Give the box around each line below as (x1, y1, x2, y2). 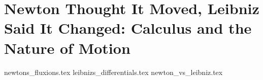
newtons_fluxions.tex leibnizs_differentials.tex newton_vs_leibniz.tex (4, 66, 223, 77)
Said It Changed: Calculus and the (4, 18, 252, 38)
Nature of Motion (4, 37, 130, 58)
